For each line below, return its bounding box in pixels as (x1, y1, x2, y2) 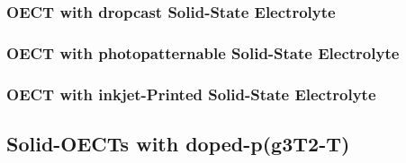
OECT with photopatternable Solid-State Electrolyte (6, 41, 400, 64)
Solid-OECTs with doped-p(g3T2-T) (6, 129, 350, 157)
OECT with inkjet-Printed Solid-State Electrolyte (6, 82, 376, 105)
